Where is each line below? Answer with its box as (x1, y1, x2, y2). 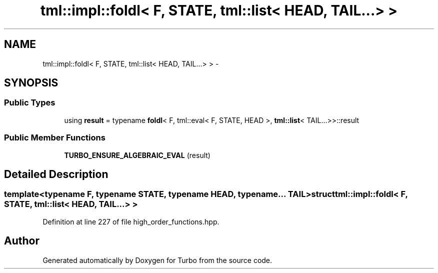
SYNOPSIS (4, 76, 58, 89)
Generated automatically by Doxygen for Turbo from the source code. (42, 255, 272, 264)
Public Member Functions (4, 132, 105, 143)
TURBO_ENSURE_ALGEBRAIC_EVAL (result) (64, 150, 210, 159)
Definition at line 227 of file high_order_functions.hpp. (42, 217, 219, 226)
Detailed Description (4, 167, 108, 180)
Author (4, 234, 39, 247)
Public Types (4, 97, 55, 108)
